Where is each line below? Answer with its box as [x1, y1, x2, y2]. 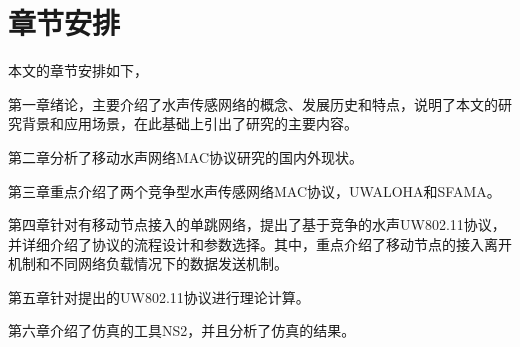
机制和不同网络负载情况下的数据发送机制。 [8, 253, 288, 274]
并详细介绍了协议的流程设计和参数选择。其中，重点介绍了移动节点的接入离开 [8, 233, 512, 254]
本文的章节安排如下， [8, 60, 148, 81]
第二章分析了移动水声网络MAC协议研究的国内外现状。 [8, 146, 364, 167]
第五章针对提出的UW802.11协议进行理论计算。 [8, 286, 310, 307]
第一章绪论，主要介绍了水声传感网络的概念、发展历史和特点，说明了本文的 [8, 93, 498, 114]
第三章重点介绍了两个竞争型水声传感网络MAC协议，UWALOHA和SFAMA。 [8, 180, 501, 201]
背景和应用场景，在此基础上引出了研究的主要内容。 [21, 113, 358, 134]
